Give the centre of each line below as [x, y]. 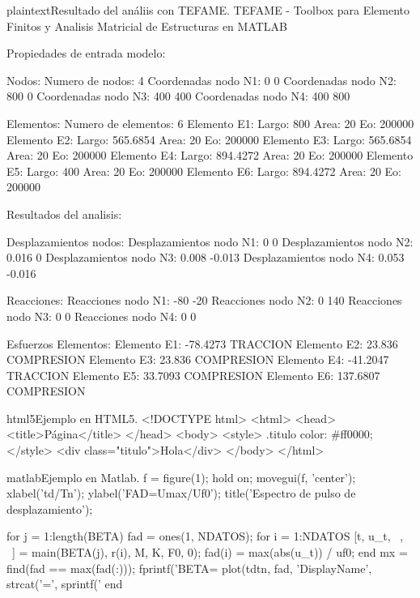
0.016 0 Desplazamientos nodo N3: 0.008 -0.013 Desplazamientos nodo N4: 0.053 [206, 257]
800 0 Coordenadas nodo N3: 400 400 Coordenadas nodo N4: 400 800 [178, 96]
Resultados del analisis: [64, 214]
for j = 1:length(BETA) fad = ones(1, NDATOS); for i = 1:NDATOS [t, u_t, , [205, 536]
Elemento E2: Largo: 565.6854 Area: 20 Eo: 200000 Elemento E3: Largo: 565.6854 [209, 139]
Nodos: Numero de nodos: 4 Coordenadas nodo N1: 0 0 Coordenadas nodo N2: [202, 80]
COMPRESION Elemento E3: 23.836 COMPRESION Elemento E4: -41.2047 [198, 359]
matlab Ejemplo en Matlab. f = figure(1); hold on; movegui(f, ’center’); [181, 477]
